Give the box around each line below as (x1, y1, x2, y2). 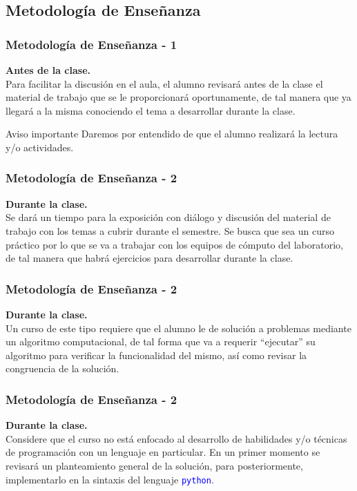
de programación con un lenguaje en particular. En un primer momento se (6, 445, 320, 459)
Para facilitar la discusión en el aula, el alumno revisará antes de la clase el (6, 76, 323, 90)
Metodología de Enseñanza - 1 (6, 35, 177, 52)
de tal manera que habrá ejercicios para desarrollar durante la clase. (6, 251, 293, 265)
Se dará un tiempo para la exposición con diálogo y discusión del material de (6, 210, 331, 224)
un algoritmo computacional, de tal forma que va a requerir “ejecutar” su (6, 334, 316, 349)
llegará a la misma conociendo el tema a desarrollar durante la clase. (6, 103, 296, 117)
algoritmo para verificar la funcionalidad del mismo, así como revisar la (6, 347, 307, 362)
